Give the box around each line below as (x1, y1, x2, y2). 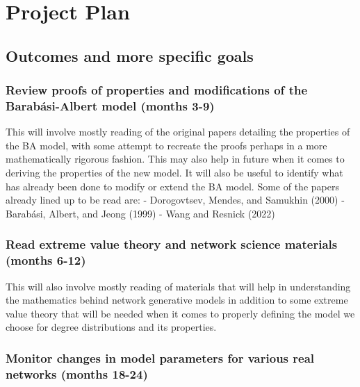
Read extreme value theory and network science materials (6, 236, 338, 253)
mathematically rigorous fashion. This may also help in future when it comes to (6, 151, 345, 166)
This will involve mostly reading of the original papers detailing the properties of (6, 124, 350, 139)
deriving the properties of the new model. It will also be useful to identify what (6, 165, 343, 180)
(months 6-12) (6, 252, 86, 269)
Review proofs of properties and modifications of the (6, 81, 308, 99)
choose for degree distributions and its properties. (6, 320, 217, 334)
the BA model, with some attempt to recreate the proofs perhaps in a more (6, 138, 327, 152)
